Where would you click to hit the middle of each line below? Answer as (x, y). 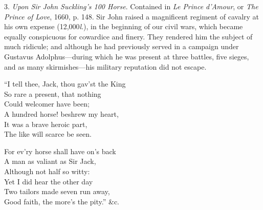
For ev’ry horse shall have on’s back (60, 151)
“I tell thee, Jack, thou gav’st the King (65, 84)
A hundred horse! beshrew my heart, (61, 113)
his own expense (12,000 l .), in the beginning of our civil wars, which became (124, 26)
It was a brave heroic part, (46, 124)
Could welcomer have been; (47, 104)
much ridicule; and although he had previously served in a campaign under (122, 46)
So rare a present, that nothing (53, 93)
